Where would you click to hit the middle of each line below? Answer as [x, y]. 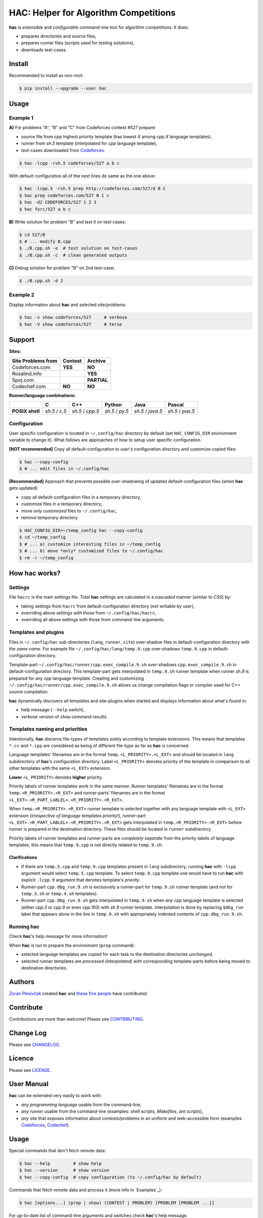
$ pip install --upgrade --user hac [63, 88]
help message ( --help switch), [53, 710]
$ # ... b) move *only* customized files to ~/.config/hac [91, 551]
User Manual [29, 1084]
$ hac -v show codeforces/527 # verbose [73, 317]
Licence [21, 1058]
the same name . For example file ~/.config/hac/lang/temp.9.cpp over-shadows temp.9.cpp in [110, 649]
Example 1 [21, 118]
